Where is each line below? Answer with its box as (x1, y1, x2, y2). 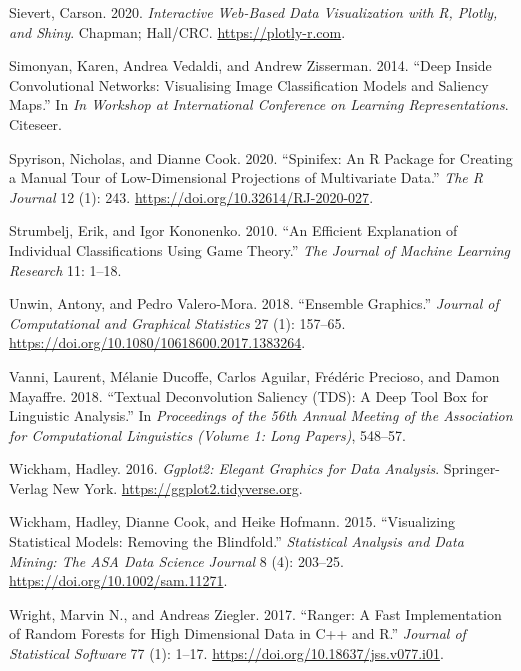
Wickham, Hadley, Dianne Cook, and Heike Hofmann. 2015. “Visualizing (9, 511, 455, 532)
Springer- (443, 458, 500, 479)
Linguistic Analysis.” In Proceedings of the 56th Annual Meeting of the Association (9, 405, 513, 426)
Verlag (9, 477, 48, 498)
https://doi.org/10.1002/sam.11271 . (9, 570, 228, 591)
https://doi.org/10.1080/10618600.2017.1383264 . (9, 332, 306, 353)
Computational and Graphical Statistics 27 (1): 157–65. (9, 312, 346, 333)
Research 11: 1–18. (9, 259, 122, 280)
